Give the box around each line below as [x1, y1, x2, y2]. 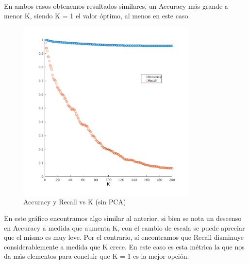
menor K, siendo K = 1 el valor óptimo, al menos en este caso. [4, 10, 190, 20]
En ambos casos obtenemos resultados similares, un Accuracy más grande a [4, 1, 228, 11]
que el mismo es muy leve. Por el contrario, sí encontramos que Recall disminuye [4, 232, 244, 242]
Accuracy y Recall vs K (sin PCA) [23, 197, 126, 207]
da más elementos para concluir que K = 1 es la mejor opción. [4, 251, 189, 261]
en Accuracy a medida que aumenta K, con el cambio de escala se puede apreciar [4, 222, 245, 233]
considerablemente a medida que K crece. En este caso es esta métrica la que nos [4, 241, 245, 251]
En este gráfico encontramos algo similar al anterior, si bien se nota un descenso [4, 213, 242, 223]
